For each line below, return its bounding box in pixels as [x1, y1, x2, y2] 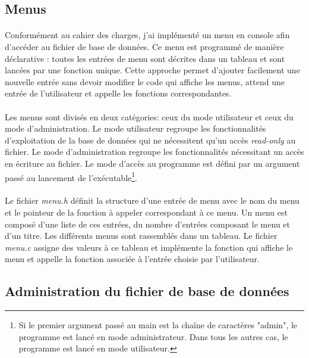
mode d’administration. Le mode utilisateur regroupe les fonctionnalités [5, 122, 266, 135]
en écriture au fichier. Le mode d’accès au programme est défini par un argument [5, 157, 300, 169]
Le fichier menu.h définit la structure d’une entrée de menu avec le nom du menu [5, 194, 299, 207]
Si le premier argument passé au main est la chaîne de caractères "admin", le [18, 319, 298, 331]
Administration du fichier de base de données [5, 282, 289, 300]
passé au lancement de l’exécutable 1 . [5, 169, 137, 183]
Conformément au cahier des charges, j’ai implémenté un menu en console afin [5, 29, 290, 41]
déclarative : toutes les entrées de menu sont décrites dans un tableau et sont [5, 52, 285, 64]
